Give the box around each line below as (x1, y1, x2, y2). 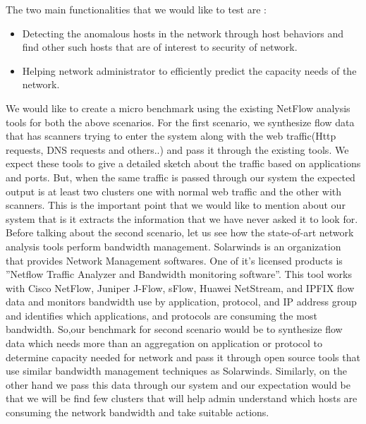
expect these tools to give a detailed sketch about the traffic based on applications (6, 156, 361, 171)
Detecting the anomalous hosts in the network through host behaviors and (22, 25, 344, 40)
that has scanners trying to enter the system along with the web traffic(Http (6, 128, 336, 143)
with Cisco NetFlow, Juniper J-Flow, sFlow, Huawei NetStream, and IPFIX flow (6, 280, 355, 295)
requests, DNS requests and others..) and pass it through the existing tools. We (6, 142, 349, 157)
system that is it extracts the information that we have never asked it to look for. (6, 211, 358, 226)
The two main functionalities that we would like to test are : (6, 2, 267, 16)
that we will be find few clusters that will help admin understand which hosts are (6, 391, 358, 406)
